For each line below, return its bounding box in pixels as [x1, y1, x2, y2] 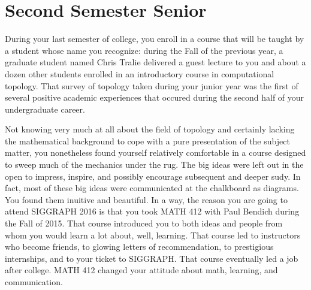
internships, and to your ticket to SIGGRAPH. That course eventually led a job [5, 252, 298, 264]
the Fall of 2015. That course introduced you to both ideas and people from [5, 217, 283, 229]
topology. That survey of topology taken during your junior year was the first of [5, 79, 298, 92]
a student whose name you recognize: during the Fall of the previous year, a [5, 44, 283, 56]
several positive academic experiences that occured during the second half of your [5, 91, 304, 104]
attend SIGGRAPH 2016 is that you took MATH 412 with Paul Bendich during [5, 205, 300, 217]
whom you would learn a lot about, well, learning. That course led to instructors [5, 228, 301, 241]
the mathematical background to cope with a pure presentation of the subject [5, 134, 290, 147]
